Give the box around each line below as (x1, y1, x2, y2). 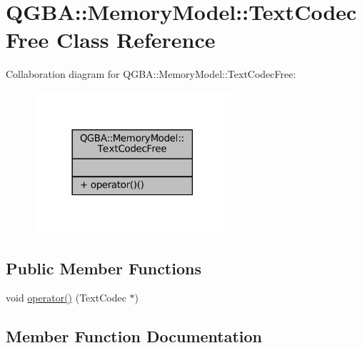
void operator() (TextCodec (6, 290, 126, 305)
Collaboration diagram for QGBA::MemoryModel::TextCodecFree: (6, 66, 296, 81)
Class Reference (56, 25, 216, 54)
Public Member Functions (6, 257, 201, 279)
